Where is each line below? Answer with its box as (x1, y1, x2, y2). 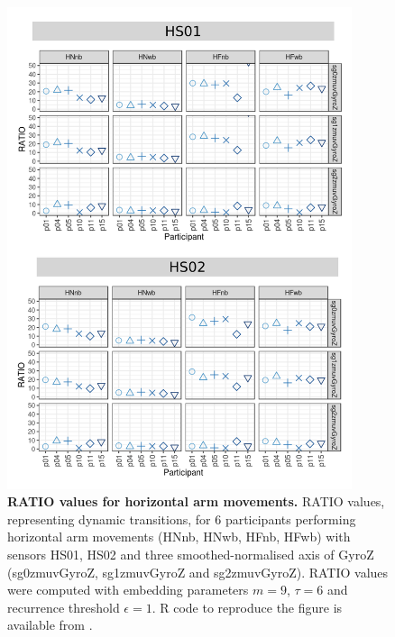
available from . (7, 615, 93, 634)
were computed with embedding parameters (7, 580, 249, 599)
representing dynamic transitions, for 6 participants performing (7, 509, 356, 528)
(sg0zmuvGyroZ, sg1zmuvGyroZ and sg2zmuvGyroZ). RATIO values (7, 562, 389, 581)
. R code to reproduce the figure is (152, 597, 343, 616)
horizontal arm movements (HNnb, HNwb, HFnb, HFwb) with (7, 527, 351, 546)
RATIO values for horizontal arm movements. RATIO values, (7, 492, 385, 511)
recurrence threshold (7, 597, 120, 616)
